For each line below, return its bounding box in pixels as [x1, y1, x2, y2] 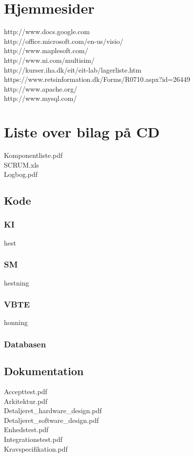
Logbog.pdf [4, 169, 38, 179]
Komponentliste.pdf [4, 150, 63, 160]
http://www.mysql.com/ [4, 93, 77, 103]
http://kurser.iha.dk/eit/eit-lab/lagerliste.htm [4, 64, 141, 75]
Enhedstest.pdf [4, 424, 49, 435]
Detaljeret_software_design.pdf [4, 415, 99, 425]
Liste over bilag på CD [4, 122, 160, 142]
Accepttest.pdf [4, 386, 47, 397]
